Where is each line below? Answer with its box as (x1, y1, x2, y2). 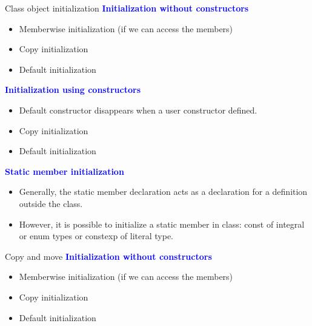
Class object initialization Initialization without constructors (5, 2, 249, 14)
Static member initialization (5, 165, 124, 177)
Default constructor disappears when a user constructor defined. (19, 103, 257, 116)
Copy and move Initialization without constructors (5, 250, 212, 262)
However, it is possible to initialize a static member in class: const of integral (19, 217, 305, 230)
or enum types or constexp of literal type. (19, 229, 174, 242)
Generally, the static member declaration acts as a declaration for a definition (19, 185, 308, 198)
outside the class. (19, 197, 83, 209)
